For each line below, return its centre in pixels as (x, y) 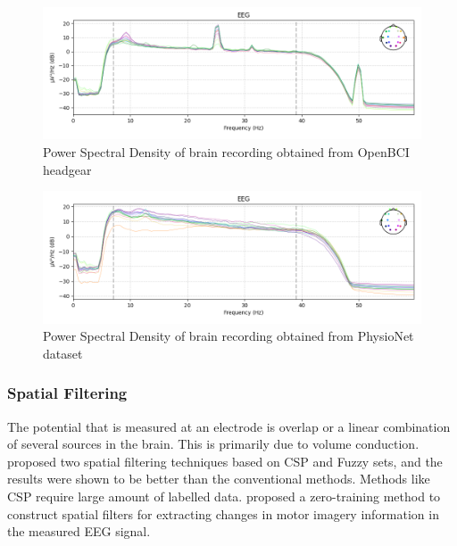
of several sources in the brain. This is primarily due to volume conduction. (213, 444)
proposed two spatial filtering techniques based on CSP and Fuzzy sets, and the (225, 461)
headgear (67, 169)
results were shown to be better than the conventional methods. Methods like (219, 479)
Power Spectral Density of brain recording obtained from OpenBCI (226, 151)
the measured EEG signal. (79, 531)
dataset (63, 353)
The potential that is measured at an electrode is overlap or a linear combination (229, 426)
